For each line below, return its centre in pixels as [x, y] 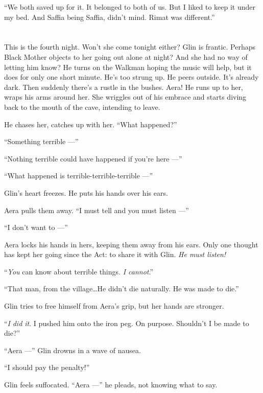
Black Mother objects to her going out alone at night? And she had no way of [126, 56]
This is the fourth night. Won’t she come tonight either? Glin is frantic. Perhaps [130, 47]
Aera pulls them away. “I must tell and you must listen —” [97, 210]
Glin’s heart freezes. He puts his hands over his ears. [86, 192]
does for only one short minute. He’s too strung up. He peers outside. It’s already [131, 77]
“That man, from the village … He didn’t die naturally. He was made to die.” [122, 288]
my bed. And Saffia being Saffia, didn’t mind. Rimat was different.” [110, 17]
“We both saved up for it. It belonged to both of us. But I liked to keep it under [130, 7]
